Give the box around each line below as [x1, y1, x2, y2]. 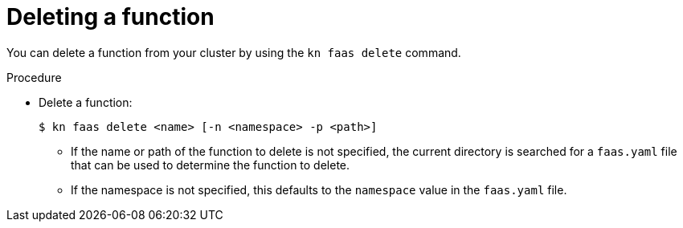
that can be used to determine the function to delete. [71, 157, 350, 172]
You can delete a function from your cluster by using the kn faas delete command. [6, 45, 461, 59]
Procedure [6, 70, 62, 84]
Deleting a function [6, 3, 215, 31]
